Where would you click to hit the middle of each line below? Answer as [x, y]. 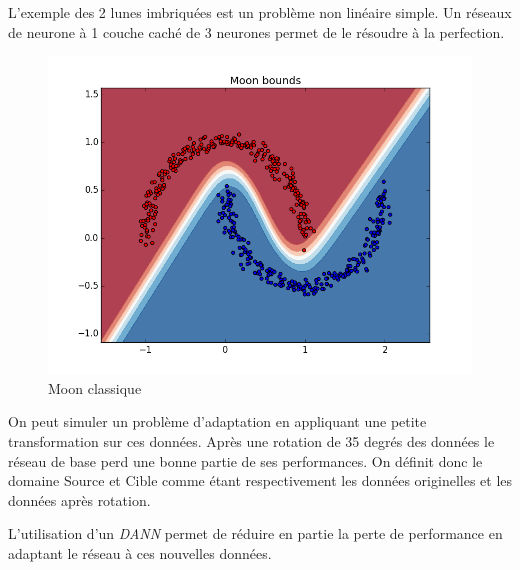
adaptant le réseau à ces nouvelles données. [140, 552]
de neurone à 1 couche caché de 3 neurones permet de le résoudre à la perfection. [256, 31]
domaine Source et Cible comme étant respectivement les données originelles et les [260, 480]
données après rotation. [79, 499]
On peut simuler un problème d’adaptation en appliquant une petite [217, 421]
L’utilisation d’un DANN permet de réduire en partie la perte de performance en [255, 533]
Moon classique [95, 387]
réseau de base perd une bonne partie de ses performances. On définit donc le [245, 460]
